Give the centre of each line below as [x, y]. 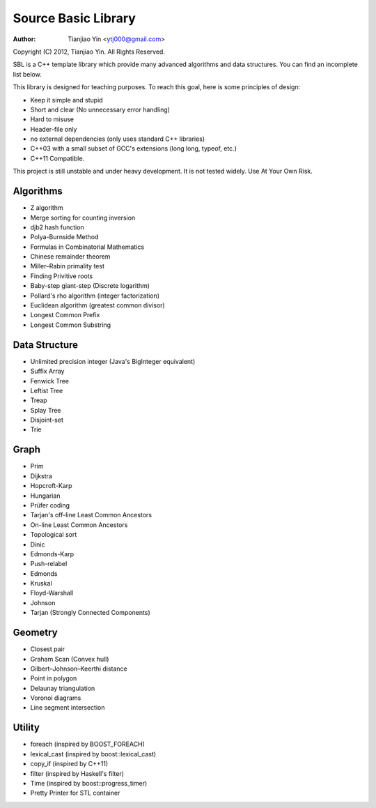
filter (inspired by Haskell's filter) [77, 773]
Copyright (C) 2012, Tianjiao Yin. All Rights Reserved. [89, 52]
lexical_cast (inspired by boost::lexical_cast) [93, 754]
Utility [26, 727]
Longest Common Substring [71, 325]
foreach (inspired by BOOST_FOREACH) [88, 744]
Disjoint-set [47, 420]
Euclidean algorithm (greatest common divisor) [97, 305]
